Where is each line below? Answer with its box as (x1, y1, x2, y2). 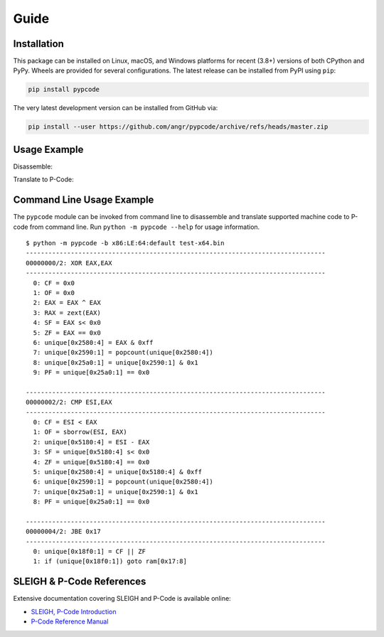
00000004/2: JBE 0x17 (26, 528, 101, 536)
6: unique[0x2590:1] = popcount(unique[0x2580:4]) (33, 478, 213, 486)
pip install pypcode (28, 85, 100, 94)
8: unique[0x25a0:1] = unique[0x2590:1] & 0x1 (33, 358, 198, 366)
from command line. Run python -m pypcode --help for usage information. (29, 223, 260, 231)
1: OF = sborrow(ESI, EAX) (33, 428, 127, 437)
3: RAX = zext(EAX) (33, 309, 101, 316)
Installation (13, 38, 64, 50)
